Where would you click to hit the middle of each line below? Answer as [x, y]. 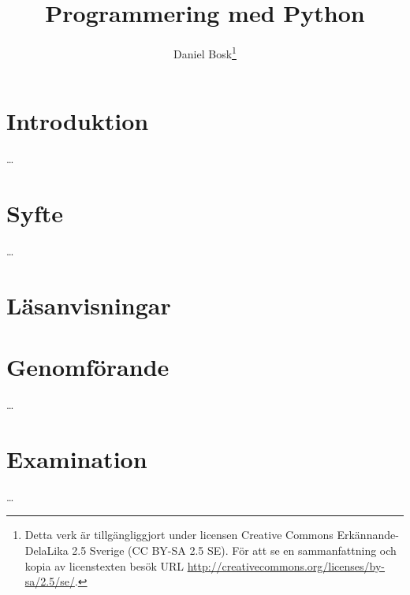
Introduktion [78, 121]
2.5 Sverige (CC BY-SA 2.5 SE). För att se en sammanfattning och [234, 550]
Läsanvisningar [89, 305]
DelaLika [47, 550]
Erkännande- [368, 535]
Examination [77, 458]
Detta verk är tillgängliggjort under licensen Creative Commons [179, 535]
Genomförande [88, 367]
